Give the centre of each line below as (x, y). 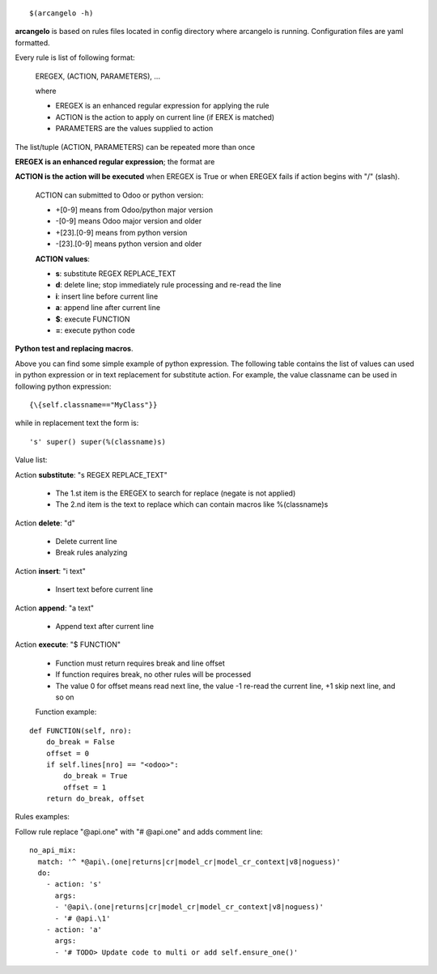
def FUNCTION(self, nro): (81, 730)
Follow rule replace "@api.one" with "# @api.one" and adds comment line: (139, 832)
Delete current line (86, 542)
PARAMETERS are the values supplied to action (134, 129)
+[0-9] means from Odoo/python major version (134, 210)
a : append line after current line (108, 308)
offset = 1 (85, 787)
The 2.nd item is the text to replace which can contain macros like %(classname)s (192, 504)
